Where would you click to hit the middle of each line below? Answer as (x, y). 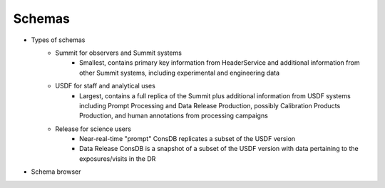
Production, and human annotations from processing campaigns (174, 116)
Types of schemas (58, 40)
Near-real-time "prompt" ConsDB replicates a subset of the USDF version (188, 139)
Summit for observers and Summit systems (118, 53)
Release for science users (93, 129)
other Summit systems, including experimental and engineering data (180, 73)
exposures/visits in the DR (118, 158)
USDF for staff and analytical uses (106, 86)
